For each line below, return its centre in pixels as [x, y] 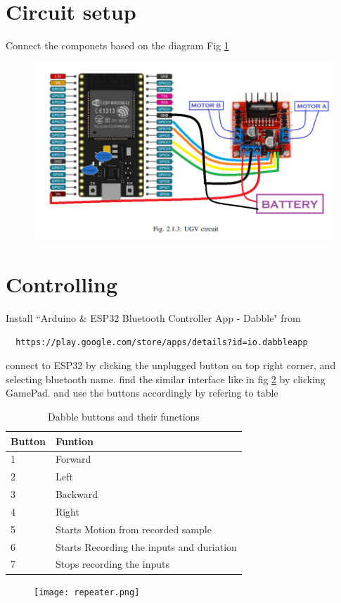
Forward [73, 459]
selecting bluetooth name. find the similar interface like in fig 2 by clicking [166, 379]
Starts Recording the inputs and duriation [146, 546]
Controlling [62, 284]
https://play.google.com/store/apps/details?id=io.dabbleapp [162, 342]
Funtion [74, 441]
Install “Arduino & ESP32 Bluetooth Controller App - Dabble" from [153, 317]
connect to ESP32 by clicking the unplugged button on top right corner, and [171, 365]
